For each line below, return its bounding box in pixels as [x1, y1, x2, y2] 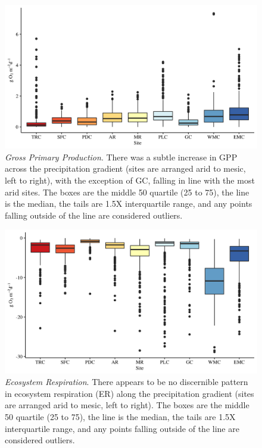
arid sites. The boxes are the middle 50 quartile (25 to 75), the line [5, 185, 249, 198]
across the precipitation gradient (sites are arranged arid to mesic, [5, 162, 246, 175]
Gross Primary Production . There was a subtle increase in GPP [5, 150, 238, 163]
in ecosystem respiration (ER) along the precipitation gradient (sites [5, 387, 254, 399]
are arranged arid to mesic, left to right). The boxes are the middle [5, 399, 249, 411]
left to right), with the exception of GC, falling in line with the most [5, 174, 255, 186]
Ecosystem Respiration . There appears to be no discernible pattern [5, 376, 248, 388]
